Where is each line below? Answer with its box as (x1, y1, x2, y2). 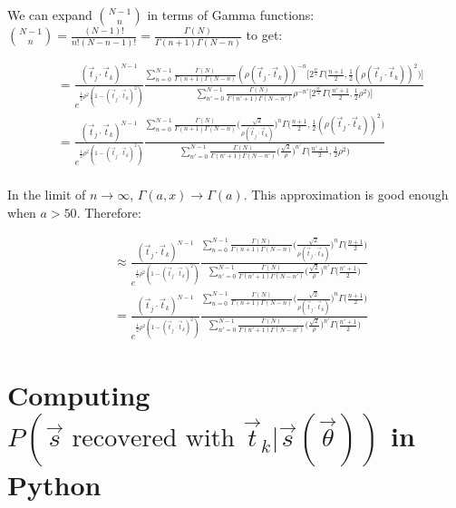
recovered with (72, 425, 236, 452)
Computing (7, 376, 150, 414)
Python (7, 466, 102, 503)
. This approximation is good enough (243, 185, 449, 204)
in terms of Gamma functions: (147, 5, 315, 24)
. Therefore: (76, 202, 141, 221)
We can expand (7, 5, 92, 24)
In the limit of (7, 185, 86, 204)
